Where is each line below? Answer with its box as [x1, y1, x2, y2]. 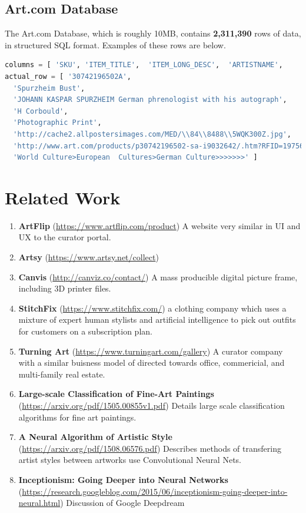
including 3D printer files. [18, 282, 111, 294]
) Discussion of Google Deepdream [60, 497, 185, 509]
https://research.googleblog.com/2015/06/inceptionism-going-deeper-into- [22, 485, 288, 497]
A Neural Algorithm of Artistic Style [18, 431, 172, 443]
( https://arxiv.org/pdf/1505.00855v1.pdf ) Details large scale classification [18, 399, 285, 411]
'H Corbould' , [13, 107, 68, 115]
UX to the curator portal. [18, 231, 111, 243]
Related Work [5, 185, 121, 209]
